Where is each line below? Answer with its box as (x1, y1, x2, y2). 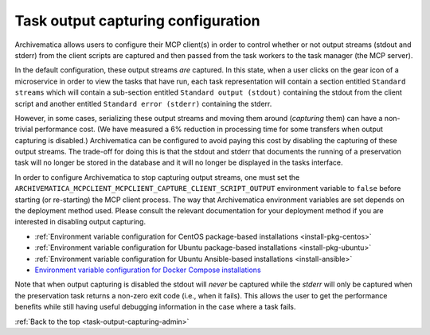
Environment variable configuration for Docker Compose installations (34, 265, 262, 275)
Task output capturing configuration (14, 12, 260, 29)
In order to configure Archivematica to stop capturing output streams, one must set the (14, 172, 300, 182)
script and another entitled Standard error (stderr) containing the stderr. (14, 99, 272, 108)
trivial (14, 124, 33, 134)
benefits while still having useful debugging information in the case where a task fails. (14, 302, 296, 312)
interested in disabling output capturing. (14, 217, 147, 227)
